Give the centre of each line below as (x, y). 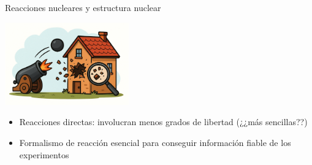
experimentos (44, 154)
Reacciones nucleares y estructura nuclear (83, 7)
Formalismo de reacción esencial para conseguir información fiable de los (155, 143)
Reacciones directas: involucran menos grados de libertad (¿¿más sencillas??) (163, 122)
